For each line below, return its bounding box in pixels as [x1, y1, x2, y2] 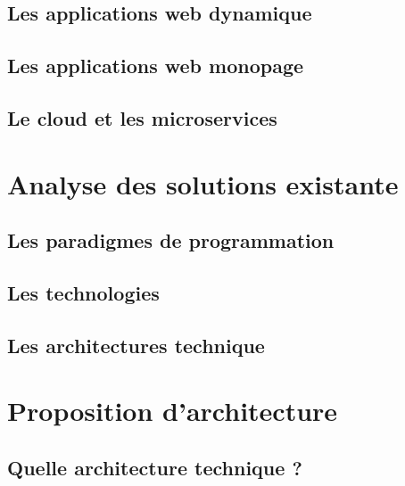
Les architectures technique [7, 331, 265, 358]
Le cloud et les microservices [7, 103, 277, 131]
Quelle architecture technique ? [7, 453, 302, 481]
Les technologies [7, 278, 160, 306]
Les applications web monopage [7, 52, 304, 79]
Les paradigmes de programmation [7, 227, 335, 254]
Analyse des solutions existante [7, 165, 399, 202]
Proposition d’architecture [7, 392, 338, 429]
